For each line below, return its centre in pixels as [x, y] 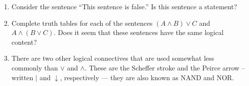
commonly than [35, 67]
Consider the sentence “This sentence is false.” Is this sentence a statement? [124, 6]
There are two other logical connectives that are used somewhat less [113, 58]
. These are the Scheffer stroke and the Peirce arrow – [165, 67]
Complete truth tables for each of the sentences [82, 23]
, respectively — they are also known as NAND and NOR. [147, 77]
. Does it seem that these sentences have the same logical [139, 32]
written [22, 77]
